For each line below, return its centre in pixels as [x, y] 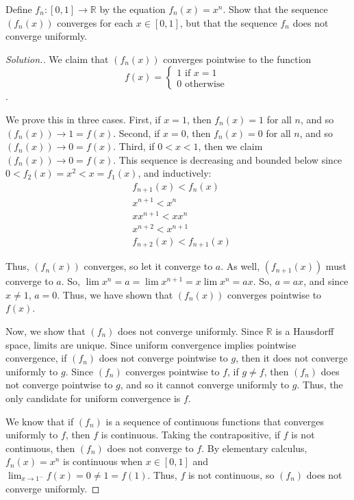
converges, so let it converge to [148, 266]
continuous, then [40, 448]
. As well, [240, 266]
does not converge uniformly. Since [191, 331]
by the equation [132, 9]
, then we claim [230, 146]
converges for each [95, 22]
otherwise [204, 84]
